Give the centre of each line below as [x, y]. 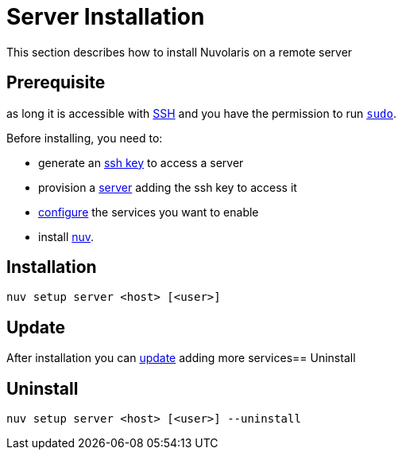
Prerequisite [56, 83]
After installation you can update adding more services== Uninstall [181, 358]
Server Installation [106, 17]
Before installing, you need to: [85, 138]
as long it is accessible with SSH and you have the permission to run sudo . [201, 113]
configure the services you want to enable [149, 212]
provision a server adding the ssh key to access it [168, 187]
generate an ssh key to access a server [141, 162]
